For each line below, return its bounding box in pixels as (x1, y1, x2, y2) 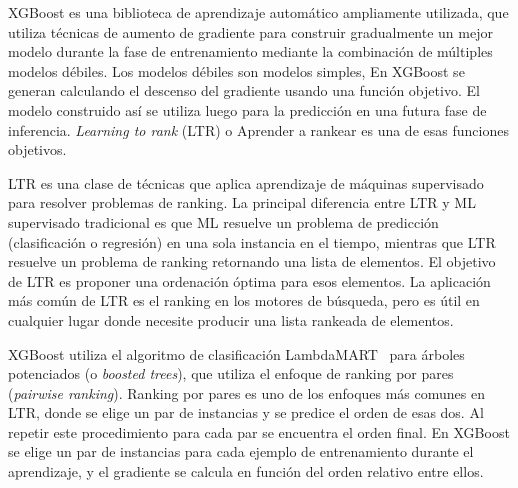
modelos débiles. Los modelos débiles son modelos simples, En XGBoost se (8, 60, 465, 81)
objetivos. (8, 139, 67, 160)
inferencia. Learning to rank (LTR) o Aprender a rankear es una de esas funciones (8, 119, 509, 140)
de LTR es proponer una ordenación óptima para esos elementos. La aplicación (8, 270, 491, 291)
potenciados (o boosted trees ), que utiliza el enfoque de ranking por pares (8, 363, 454, 384)
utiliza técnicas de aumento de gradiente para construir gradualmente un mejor (8, 21, 493, 42)
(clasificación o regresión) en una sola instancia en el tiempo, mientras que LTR (8, 231, 496, 252)
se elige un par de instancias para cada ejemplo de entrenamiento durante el (8, 441, 474, 462)
